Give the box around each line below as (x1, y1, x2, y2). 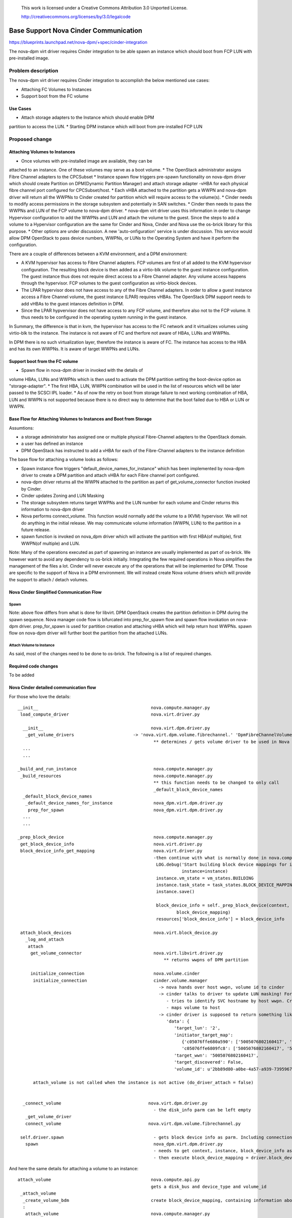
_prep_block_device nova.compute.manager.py (18, 835, 213, 840)
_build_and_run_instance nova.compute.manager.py (18, 766, 213, 772)
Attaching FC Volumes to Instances (21, 86, 92, 92)
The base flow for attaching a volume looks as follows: (9, 457, 119, 462)
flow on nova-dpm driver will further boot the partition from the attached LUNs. (9, 630, 168, 636)
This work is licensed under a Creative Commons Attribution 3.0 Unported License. (21, 5, 188, 11)
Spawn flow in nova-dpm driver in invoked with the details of (21, 367, 143, 373)
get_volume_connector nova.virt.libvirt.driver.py (30, 950, 223, 956)
